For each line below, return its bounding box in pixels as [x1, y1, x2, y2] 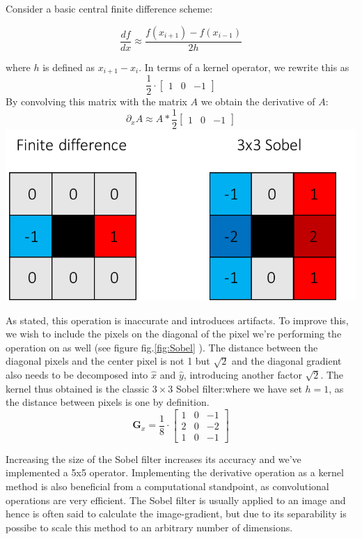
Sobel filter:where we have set [175, 381, 302, 395]
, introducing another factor [183, 367, 302, 381]
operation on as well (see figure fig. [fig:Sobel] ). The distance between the [6, 340, 318, 354]
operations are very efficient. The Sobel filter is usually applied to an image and [6, 492, 346, 507]
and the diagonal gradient [231, 354, 342, 368]
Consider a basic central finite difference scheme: [6, 1, 213, 15]
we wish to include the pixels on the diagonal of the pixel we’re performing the [6, 326, 342, 341]
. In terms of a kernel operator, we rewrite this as [139, 59, 349, 74]
